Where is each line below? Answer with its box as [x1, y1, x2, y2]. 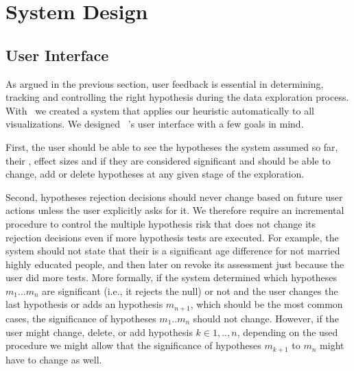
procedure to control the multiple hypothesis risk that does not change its [5, 216, 316, 230]
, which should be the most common [190, 297, 343, 311]
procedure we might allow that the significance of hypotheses [5, 338, 261, 352]
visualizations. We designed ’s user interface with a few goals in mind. [5, 117, 304, 131]
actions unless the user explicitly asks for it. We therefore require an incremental [5, 203, 344, 217]
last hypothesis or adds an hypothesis [5, 297, 163, 311]
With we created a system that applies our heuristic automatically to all [5, 103, 314, 117]
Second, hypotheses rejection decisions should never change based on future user [5, 189, 343, 204]
